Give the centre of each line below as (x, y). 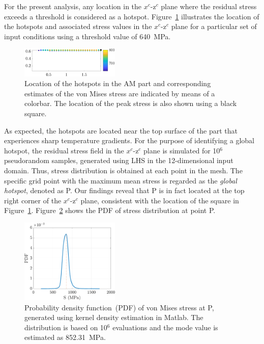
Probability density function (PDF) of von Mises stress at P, (119, 307)
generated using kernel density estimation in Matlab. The (114, 317)
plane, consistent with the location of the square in (160, 200)
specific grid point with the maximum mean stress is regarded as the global (121, 180)
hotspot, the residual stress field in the (64, 150)
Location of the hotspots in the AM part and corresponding (118, 83)
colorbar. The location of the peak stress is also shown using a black (131, 103)
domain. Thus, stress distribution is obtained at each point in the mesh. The (123, 170)
